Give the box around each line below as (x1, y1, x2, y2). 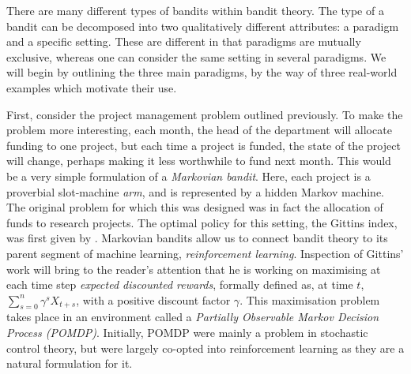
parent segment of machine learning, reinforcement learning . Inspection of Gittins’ (6, 245, 404, 261)
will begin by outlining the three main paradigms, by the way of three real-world (6, 64, 398, 80)
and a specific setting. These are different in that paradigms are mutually (6, 33, 361, 50)
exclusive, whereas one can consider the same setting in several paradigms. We (6, 48, 386, 65)
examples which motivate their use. (6, 79, 177, 95)
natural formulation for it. (6, 355, 133, 372)
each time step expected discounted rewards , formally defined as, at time (6, 276, 353, 293)
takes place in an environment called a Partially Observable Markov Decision (6, 309, 379, 325)
